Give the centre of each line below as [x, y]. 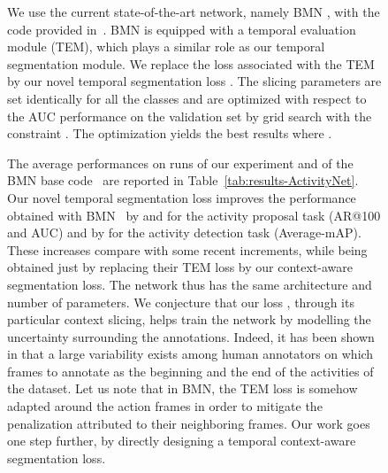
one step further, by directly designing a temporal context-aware [182, 441]
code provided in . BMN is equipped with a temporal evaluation [182, 29]
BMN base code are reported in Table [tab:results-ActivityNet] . [183, 180]
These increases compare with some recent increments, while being [187, 249]
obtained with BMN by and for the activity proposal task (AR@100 [194, 215]
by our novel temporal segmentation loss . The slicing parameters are [194, 81]
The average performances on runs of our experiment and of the [180, 163]
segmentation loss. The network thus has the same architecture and [190, 284]
